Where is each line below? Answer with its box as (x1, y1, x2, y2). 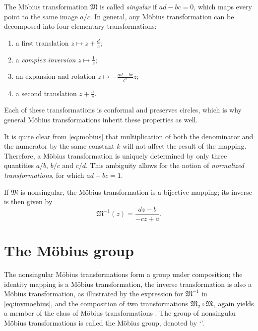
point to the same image (4, 11, 78, 21)
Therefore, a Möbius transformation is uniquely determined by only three (4, 150, 227, 161)
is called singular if (100, 1, 157, 11)
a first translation (15, 37, 69, 48)
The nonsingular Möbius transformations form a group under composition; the (4, 269, 243, 279)
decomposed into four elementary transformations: (4, 21, 157, 31)
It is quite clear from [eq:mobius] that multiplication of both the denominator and (4, 131, 254, 141)
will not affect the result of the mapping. (123, 141, 247, 151)
